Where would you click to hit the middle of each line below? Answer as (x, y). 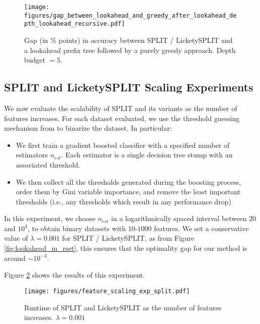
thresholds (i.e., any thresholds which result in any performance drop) (123, 201)
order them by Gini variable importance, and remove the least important (128, 192)
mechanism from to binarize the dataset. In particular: (88, 128)
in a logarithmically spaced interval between (179, 218)
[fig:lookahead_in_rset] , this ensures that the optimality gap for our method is (126, 248)
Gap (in (36, 40)
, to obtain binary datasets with (76, 228)
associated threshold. (48, 164)
